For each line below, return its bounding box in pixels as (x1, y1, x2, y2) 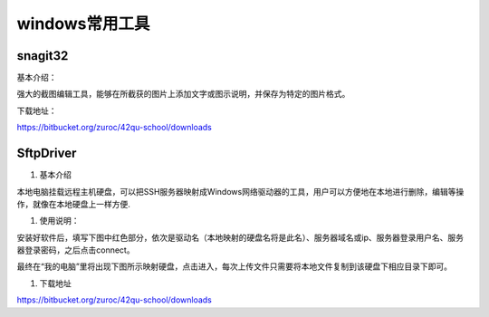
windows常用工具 (16, 14, 150, 34)
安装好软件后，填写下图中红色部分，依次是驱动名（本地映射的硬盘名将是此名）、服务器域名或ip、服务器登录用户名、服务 (16, 232, 464, 243)
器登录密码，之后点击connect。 (16, 245, 135, 255)
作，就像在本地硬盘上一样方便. (16, 198, 131, 209)
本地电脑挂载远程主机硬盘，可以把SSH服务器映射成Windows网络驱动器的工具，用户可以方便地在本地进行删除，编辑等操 (16, 186, 465, 197)
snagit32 (16, 48, 69, 63)
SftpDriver (16, 146, 77, 161)
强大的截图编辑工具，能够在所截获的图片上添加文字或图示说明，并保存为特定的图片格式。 (16, 89, 350, 100)
